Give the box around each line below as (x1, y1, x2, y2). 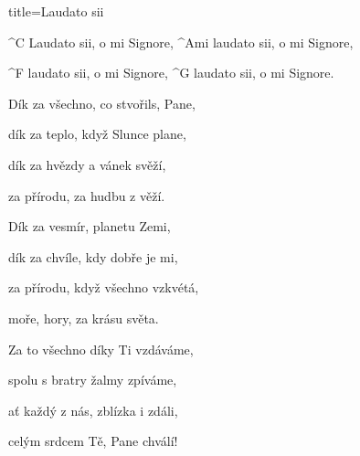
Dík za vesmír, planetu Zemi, (8, 217, 171, 236)
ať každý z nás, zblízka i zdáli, (8, 400, 178, 419)
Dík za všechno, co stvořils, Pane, (8, 93, 196, 112)
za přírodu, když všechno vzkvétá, (8, 278, 199, 297)
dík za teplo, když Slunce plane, (8, 124, 186, 143)
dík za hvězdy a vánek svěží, (8, 154, 166, 174)
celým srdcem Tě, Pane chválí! (8, 431, 178, 451)
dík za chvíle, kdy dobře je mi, (8, 247, 178, 266)
